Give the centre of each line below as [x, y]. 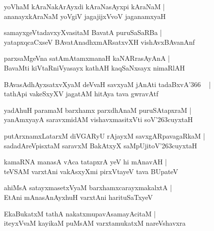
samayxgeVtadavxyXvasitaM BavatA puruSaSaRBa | [83, 32]
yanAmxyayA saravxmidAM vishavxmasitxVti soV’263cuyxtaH [99, 119]
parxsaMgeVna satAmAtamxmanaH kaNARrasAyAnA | [87, 58]
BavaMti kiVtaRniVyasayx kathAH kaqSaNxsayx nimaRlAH [94, 67]
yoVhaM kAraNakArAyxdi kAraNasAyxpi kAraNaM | [84, 6]
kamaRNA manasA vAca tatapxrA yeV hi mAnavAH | [85, 162]
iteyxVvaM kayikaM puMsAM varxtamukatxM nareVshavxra [95, 223]
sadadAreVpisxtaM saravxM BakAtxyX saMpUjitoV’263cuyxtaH [101, 145]
